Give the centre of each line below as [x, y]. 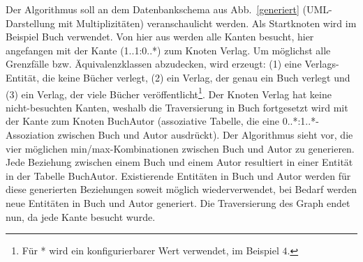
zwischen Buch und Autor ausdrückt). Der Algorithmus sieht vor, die [205, 134]
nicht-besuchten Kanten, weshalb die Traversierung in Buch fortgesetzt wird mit [177, 107]
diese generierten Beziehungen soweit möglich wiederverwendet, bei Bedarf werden [181, 189]
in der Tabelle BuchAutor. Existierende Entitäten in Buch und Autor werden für [178, 175]
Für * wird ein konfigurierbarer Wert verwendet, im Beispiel [150, 251]
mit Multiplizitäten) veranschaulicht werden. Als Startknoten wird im [207, 23]
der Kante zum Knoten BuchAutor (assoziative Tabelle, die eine [143, 121]
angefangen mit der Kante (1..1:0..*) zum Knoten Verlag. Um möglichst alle [168, 50]
